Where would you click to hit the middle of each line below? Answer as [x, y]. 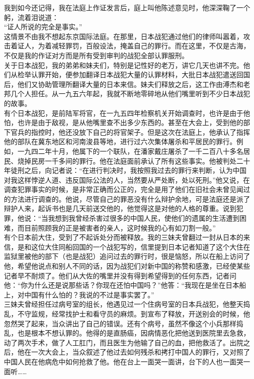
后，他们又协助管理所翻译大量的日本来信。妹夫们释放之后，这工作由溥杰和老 [127, 84]
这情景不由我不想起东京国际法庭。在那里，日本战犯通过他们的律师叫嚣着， [124, 36]
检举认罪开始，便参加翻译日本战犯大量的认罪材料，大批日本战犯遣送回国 [134, 74]
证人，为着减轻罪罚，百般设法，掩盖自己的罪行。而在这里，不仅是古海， [134, 46]
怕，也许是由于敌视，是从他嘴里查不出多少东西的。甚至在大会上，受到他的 [124, 122]
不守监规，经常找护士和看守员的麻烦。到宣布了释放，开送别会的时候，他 [134, 314]
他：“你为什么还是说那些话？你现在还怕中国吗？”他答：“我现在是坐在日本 [122, 285]
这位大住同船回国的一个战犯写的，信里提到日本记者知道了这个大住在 [140, 246]
